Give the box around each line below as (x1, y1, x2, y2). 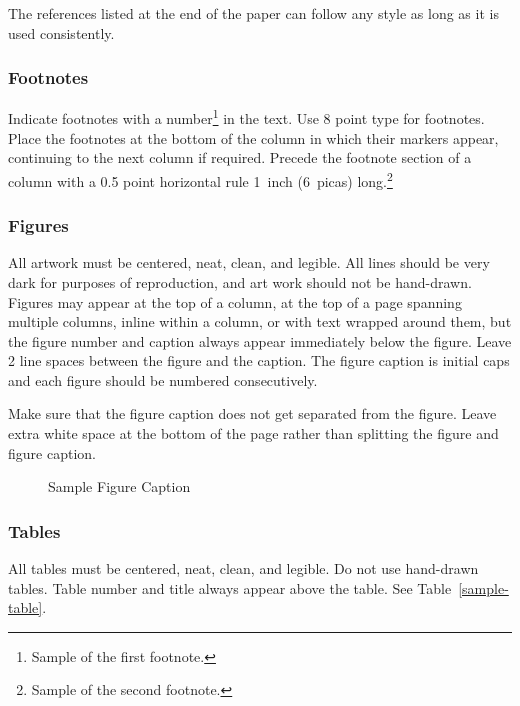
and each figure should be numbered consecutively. (8, 369, 318, 390)
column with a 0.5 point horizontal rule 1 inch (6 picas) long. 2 (8, 167, 393, 191)
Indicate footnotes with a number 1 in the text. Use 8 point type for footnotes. (8, 105, 485, 129)
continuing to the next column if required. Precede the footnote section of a (8, 147, 472, 168)
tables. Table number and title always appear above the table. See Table (8, 577, 452, 598)
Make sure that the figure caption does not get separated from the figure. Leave (8, 403, 497, 424)
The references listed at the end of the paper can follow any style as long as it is (8, 3, 499, 23)
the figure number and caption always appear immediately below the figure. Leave (8, 330, 512, 351)
